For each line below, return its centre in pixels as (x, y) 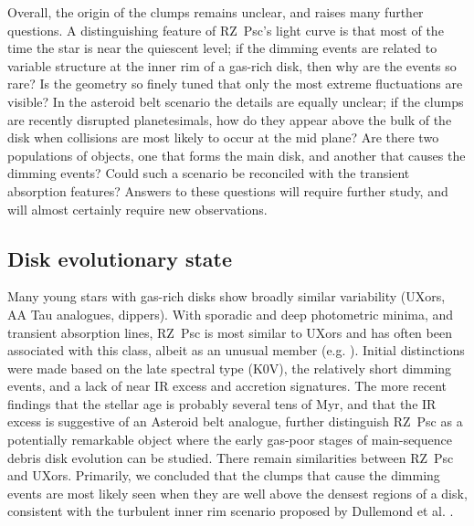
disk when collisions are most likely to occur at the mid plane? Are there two (223, 137)
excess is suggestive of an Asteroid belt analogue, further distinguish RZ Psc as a (235, 421)
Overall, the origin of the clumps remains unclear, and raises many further (216, 12)
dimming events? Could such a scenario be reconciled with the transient (209, 173)
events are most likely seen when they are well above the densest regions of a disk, (237, 493)
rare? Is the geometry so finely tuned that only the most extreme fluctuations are (235, 84)
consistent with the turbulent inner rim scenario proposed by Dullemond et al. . (231, 511)
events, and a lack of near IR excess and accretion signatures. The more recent (227, 386)
